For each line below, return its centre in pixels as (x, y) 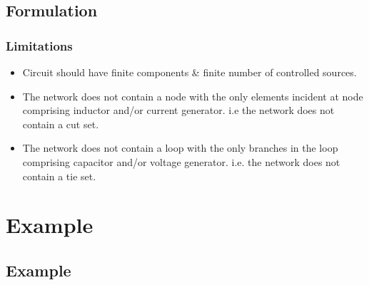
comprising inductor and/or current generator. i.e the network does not (178, 110)
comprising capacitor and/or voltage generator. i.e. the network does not (181, 161)
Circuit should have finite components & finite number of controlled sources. (189, 72)
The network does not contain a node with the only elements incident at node (193, 96)
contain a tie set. (59, 176)
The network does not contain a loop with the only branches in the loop (180, 148)
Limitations (39, 45)
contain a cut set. (61, 124)
